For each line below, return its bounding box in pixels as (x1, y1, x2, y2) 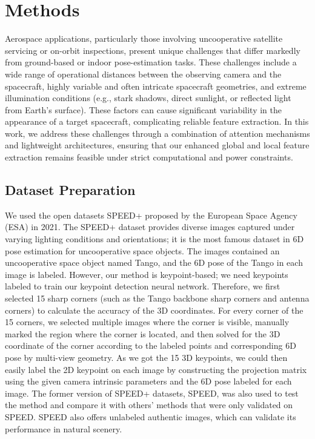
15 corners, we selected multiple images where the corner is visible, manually (5, 315, 290, 328)
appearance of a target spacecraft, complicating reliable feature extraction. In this (5, 115, 309, 128)
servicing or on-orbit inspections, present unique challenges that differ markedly (5, 44, 300, 56)
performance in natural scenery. (5, 422, 122, 435)
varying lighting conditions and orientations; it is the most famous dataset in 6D (5, 233, 304, 245)
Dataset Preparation (5, 180, 136, 199)
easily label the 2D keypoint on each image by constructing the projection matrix (5, 363, 307, 375)
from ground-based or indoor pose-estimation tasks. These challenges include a (5, 56, 297, 68)
